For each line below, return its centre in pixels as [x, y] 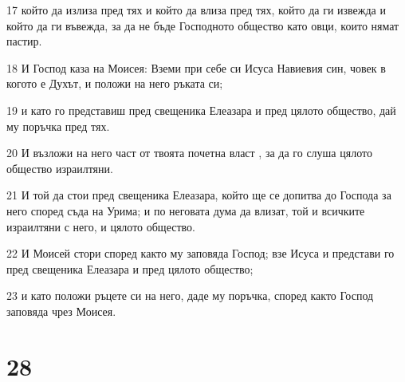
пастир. [24, 41]
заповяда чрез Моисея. [61, 311]
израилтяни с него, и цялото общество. [101, 226]
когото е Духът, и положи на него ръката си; [115, 83]
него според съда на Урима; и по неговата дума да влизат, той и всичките [186, 210]
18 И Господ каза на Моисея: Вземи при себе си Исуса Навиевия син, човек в [196, 67]
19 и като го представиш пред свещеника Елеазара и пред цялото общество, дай [201, 110]
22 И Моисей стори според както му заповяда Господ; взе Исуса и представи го [201, 253]
